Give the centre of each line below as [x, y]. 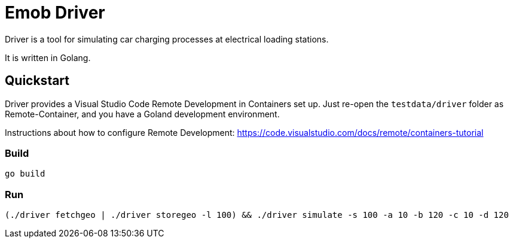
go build [25, 174]
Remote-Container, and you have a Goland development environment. [142, 114]
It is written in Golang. [48, 57]
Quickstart [37, 81]
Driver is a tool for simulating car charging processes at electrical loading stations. [167, 39]
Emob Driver [55, 13]
